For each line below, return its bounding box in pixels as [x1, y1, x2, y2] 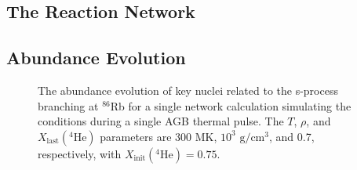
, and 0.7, [268, 128, 315, 144]
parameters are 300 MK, [100, 128, 217, 144]
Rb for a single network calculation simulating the [110, 97, 352, 114]
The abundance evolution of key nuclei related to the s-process [38, 81, 338, 98]
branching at [38, 97, 99, 114]
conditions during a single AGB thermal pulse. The [38, 113, 284, 129]
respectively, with [38, 145, 122, 161]
